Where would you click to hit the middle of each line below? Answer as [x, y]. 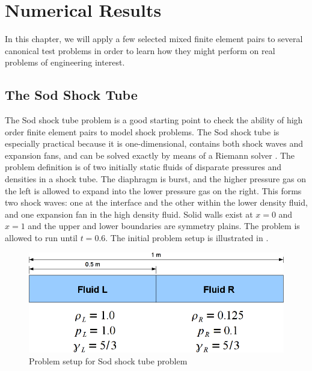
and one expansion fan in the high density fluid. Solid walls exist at [129, 214]
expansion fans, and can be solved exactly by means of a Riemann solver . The [150, 155]
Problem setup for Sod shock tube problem [108, 360]
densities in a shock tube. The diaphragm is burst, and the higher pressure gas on [155, 179]
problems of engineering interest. [65, 62]
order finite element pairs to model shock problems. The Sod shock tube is [142, 131]
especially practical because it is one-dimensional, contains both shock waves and [154, 143]
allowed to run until [41, 238]
